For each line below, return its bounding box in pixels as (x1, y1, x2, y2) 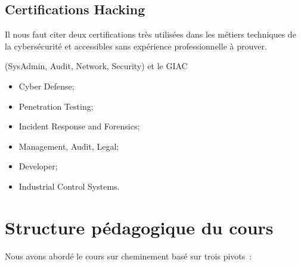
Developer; (18, 160, 58, 172)
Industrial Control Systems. (18, 180, 120, 192)
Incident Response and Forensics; (18, 120, 140, 132)
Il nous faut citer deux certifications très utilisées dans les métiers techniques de (5, 28, 296, 41)
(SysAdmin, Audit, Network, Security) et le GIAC (5, 60, 188, 72)
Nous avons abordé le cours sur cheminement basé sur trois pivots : (5, 249, 252, 262)
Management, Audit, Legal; (18, 140, 119, 152)
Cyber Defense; (18, 79, 75, 92)
